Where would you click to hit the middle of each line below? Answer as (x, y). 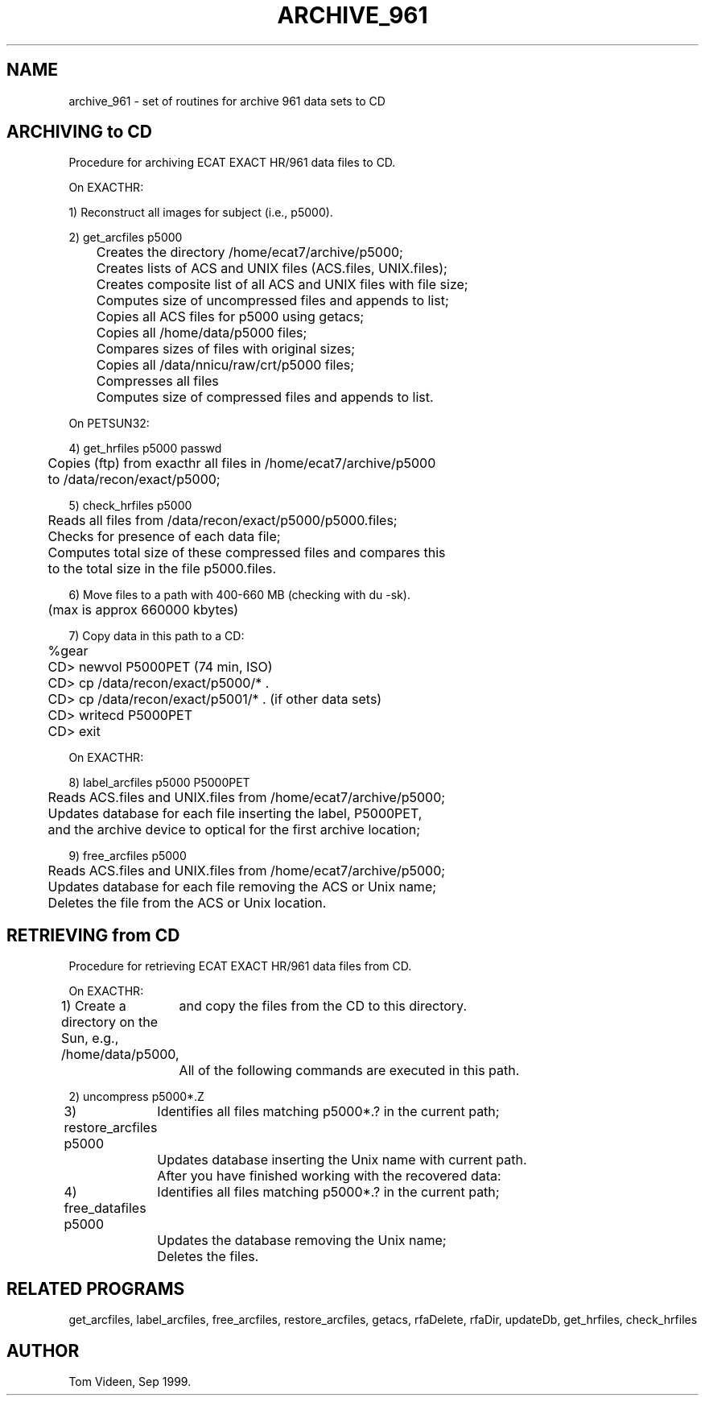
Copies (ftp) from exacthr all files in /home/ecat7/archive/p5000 (242, 463)
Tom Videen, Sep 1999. (130, 1381)
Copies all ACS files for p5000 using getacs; (230, 317)
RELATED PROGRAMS (96, 1288)
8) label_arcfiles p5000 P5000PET (159, 783)
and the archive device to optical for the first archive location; (234, 830)
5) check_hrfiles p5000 (130, 506)
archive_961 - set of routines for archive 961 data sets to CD (227, 101)
